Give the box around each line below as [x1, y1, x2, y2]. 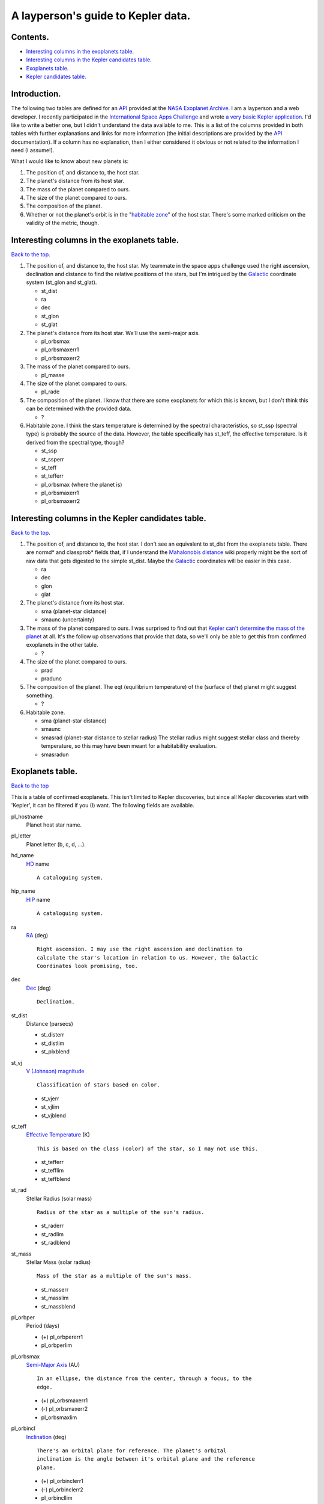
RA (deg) [26, 931, 48, 938]
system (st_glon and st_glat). [26, 279, 97, 286]
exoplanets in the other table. [26, 641, 98, 649]
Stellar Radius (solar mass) [26, 1195, 92, 1202]
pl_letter [11, 832, 31, 839]
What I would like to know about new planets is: [11, 158, 129, 165]
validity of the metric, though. [26, 220, 99, 227]
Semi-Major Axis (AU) [26, 1361, 80, 1368]
